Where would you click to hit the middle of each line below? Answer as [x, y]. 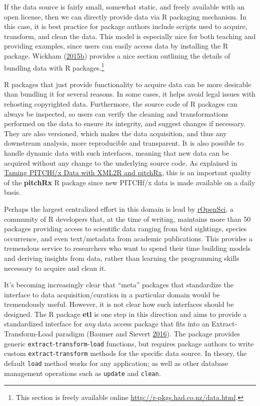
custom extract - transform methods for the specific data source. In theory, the [125, 353]
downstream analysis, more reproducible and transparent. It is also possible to [124, 143]
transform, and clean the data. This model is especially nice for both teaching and [130, 36]
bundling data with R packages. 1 [54, 67]
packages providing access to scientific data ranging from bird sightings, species [125, 229]
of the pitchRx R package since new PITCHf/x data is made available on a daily [130, 182]
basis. [12, 192]
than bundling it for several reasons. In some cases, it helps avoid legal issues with [130, 94]
